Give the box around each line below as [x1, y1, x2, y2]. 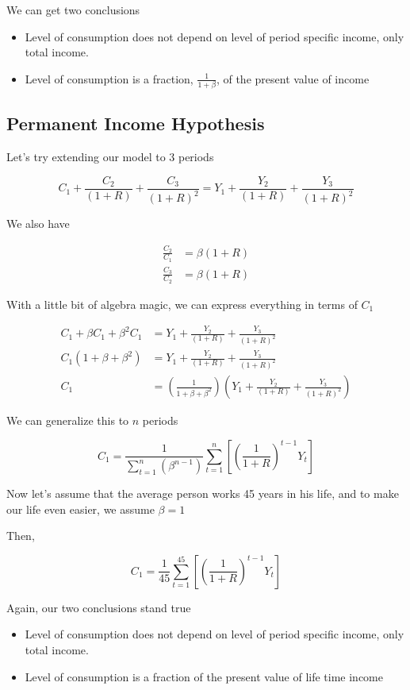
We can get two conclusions [6, 2, 140, 17]
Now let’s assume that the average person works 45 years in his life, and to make [6, 485, 399, 502]
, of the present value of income [216, 70, 370, 87]
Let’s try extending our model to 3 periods [6, 148, 214, 165]
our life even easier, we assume [6, 500, 155, 517]
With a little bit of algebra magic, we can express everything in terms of [6, 295, 358, 312]
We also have [6, 215, 70, 232]
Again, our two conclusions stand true [6, 599, 191, 615]
